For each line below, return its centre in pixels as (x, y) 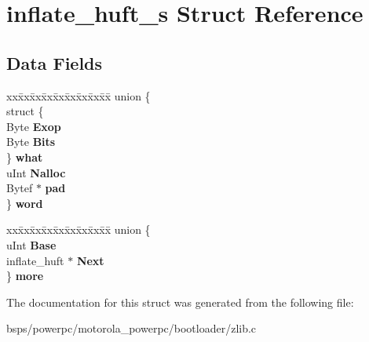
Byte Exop (34, 126)
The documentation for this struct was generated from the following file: (180, 302)
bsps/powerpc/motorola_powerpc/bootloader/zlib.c (132, 328)
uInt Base (31, 244)
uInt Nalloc (36, 172)
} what (25, 156)
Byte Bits (31, 142)
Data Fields (55, 62)
